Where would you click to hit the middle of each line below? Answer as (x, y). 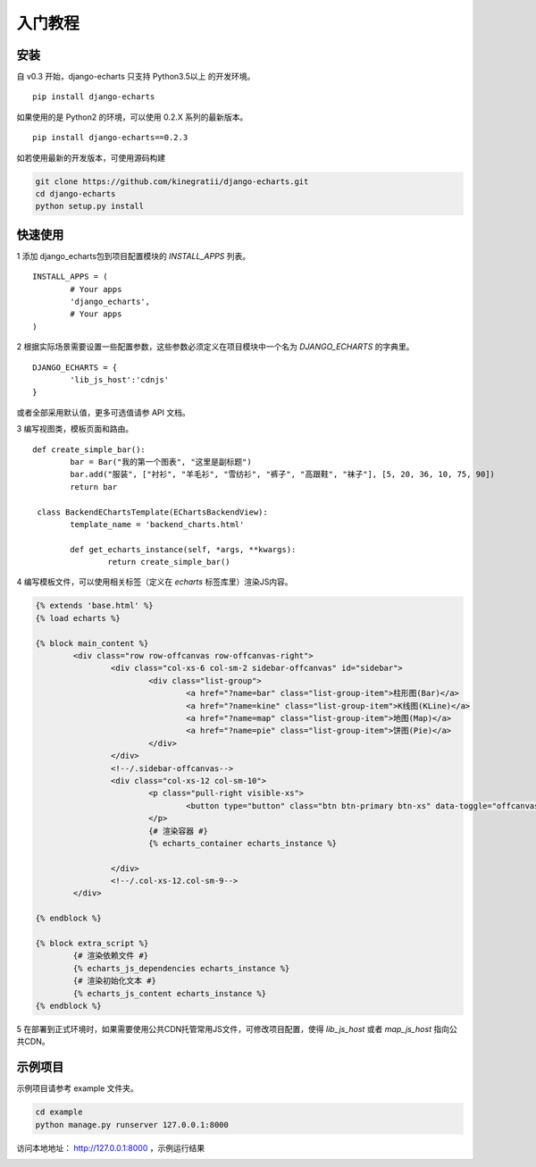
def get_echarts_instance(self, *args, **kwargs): (183, 549)
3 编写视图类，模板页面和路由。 (75, 429)
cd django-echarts (75, 193)
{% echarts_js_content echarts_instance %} (170, 993)
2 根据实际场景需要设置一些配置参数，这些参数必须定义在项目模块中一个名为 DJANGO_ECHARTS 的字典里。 (215, 347)
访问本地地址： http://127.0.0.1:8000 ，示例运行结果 (111, 1147)
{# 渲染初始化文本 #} (114, 981)
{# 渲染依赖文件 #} (111, 956)
